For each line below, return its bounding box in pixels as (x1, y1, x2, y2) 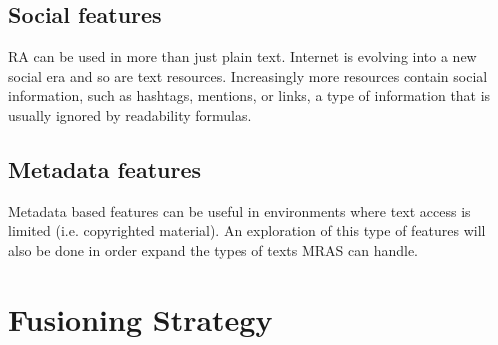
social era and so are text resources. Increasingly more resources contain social (8, 65, 488, 86)
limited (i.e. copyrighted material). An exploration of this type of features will (8, 220, 486, 241)
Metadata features (8, 153, 201, 184)
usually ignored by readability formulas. (8, 104, 252, 125)
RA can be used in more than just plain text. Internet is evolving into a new (8, 46, 477, 67)
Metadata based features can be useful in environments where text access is (8, 200, 471, 221)
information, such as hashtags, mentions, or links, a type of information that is (8, 85, 491, 106)
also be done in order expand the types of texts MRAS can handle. (8, 239, 419, 260)
